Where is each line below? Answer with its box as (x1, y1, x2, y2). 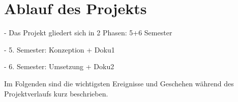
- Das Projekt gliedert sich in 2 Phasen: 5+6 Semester (4, 27, 172, 38)
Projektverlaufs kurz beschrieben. (4, 88, 108, 98)
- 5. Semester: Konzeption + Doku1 (4, 44, 115, 55)
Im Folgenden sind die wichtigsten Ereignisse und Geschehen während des (4, 78, 234, 88)
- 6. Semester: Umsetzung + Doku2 (4, 61, 114, 72)
